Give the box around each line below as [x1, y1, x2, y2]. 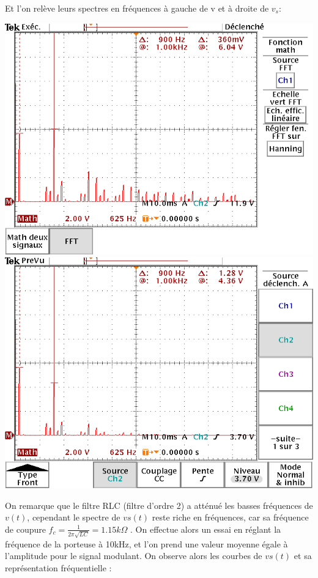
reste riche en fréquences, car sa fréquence [152, 511, 309, 524]
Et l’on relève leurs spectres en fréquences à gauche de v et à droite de [5, 2, 269, 14]
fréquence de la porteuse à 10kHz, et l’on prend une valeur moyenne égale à [5, 537, 288, 550]
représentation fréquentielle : [5, 561, 112, 574]
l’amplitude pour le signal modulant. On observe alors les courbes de [5, 549, 262, 562]
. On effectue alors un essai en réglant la [130, 522, 281, 535]
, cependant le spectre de [27, 511, 120, 524]
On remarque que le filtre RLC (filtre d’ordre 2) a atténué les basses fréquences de [5, 498, 313, 511]
